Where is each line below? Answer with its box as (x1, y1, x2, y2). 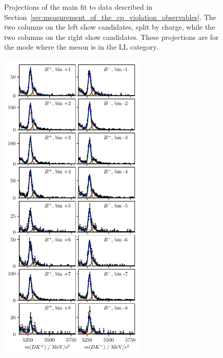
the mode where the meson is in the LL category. (4, 41, 158, 52)
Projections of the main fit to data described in (4, 2, 153, 12)
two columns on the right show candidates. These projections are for (4, 31, 219, 42)
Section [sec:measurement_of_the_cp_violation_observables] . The (4, 11, 216, 22)
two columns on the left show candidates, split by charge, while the (4, 21, 215, 32)
